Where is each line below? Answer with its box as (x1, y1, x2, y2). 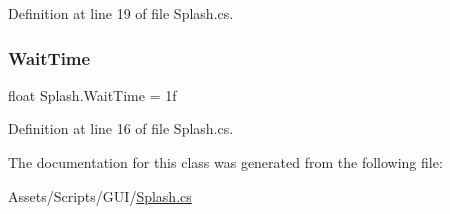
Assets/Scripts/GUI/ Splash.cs (8, 185, 192, 206)
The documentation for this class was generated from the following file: (8, 152, 443, 172)
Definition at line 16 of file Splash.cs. (8, 118, 234, 139)
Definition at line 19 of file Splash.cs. (8, 3, 234, 23)
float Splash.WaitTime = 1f (8, 84, 177, 105)
